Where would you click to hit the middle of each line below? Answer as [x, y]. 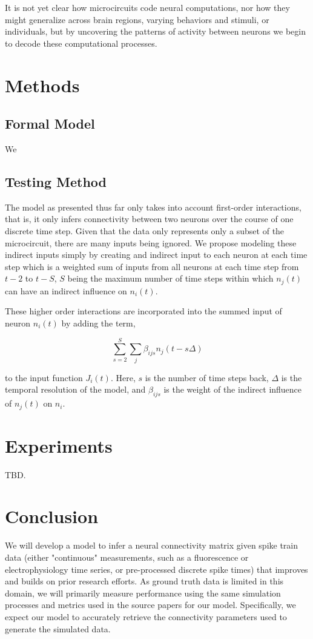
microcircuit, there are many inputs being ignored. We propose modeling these [151, 242]
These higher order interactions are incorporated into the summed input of [143, 311]
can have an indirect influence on [66, 290]
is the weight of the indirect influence [233, 389]
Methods [42, 85]
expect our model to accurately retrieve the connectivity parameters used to [146, 616]
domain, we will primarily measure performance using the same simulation [143, 593]
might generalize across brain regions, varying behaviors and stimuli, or [137, 19]
